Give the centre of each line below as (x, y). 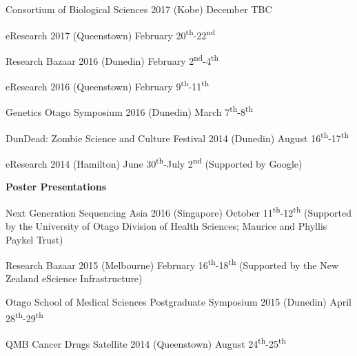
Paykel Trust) (34, 239)
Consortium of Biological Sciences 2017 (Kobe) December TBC (139, 9)
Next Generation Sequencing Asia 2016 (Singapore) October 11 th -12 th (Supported (178, 211)
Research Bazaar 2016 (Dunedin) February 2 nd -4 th (112, 59)
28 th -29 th (24, 317)
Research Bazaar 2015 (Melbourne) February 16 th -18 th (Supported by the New (172, 264)
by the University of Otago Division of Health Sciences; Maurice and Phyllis (166, 225)
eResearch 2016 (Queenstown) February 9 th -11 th (108, 85)
